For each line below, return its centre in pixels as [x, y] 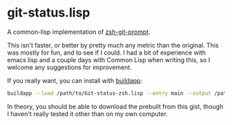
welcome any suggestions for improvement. [70, 67]
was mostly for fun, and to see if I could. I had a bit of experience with [106, 52]
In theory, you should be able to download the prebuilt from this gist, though [115, 106]
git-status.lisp [49, 13]
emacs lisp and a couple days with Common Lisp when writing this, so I [109, 59]
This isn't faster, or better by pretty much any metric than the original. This [113, 45]
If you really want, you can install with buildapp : [75, 80]
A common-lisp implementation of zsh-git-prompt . [79, 32]
